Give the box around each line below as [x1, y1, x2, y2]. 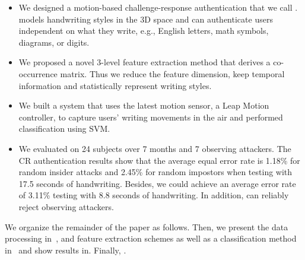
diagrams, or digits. [18, 36, 90, 48]
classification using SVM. [18, 122, 110, 135]
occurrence [18, 67, 58, 80]
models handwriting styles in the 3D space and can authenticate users [18, 12, 273, 25]
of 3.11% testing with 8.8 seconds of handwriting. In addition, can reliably [18, 189, 289, 201]
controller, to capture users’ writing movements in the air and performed [18, 110, 283, 123]
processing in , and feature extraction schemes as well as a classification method [5, 232, 297, 245]
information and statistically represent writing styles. [18, 79, 212, 91]
